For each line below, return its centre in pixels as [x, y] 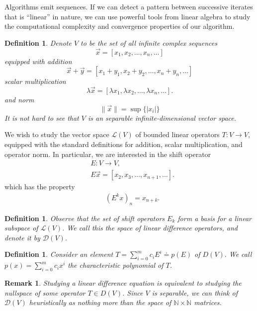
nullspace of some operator [45, 292]
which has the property [40, 187]
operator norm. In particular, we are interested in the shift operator [108, 154]
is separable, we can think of [195, 292]
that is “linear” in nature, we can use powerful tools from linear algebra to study [128, 16]
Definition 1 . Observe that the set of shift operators [85, 218]
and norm [19, 99]
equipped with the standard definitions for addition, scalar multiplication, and [124, 144]
